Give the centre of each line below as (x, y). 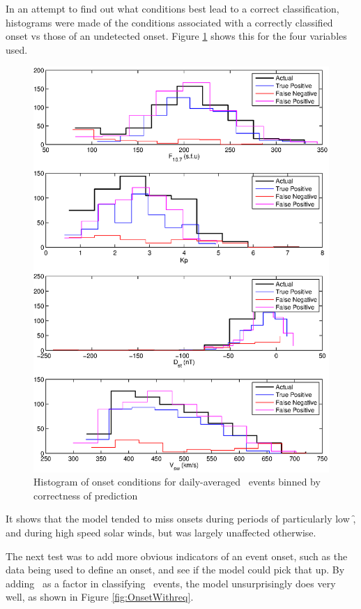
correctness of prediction (86, 495)
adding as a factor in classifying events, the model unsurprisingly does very (171, 583)
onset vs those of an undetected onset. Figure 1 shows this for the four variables (176, 36)
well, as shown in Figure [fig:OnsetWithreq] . (100, 597)
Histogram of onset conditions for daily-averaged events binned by (177, 482)
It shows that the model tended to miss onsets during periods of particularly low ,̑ (181, 519)
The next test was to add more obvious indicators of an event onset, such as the (177, 556)
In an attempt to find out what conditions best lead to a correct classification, (172, 8)
